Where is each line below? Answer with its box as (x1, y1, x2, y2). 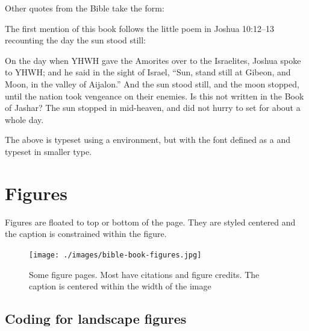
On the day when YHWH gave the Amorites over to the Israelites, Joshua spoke (5, 54, 301, 66)
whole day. (5, 113, 44, 125)
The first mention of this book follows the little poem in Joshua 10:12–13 (5, 22, 274, 34)
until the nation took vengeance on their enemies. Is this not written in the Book (5, 89, 304, 102)
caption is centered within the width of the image (29, 280, 211, 292)
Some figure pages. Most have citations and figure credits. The (29, 268, 260, 280)
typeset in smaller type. (5, 145, 92, 157)
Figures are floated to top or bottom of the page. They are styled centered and (5, 215, 296, 228)
